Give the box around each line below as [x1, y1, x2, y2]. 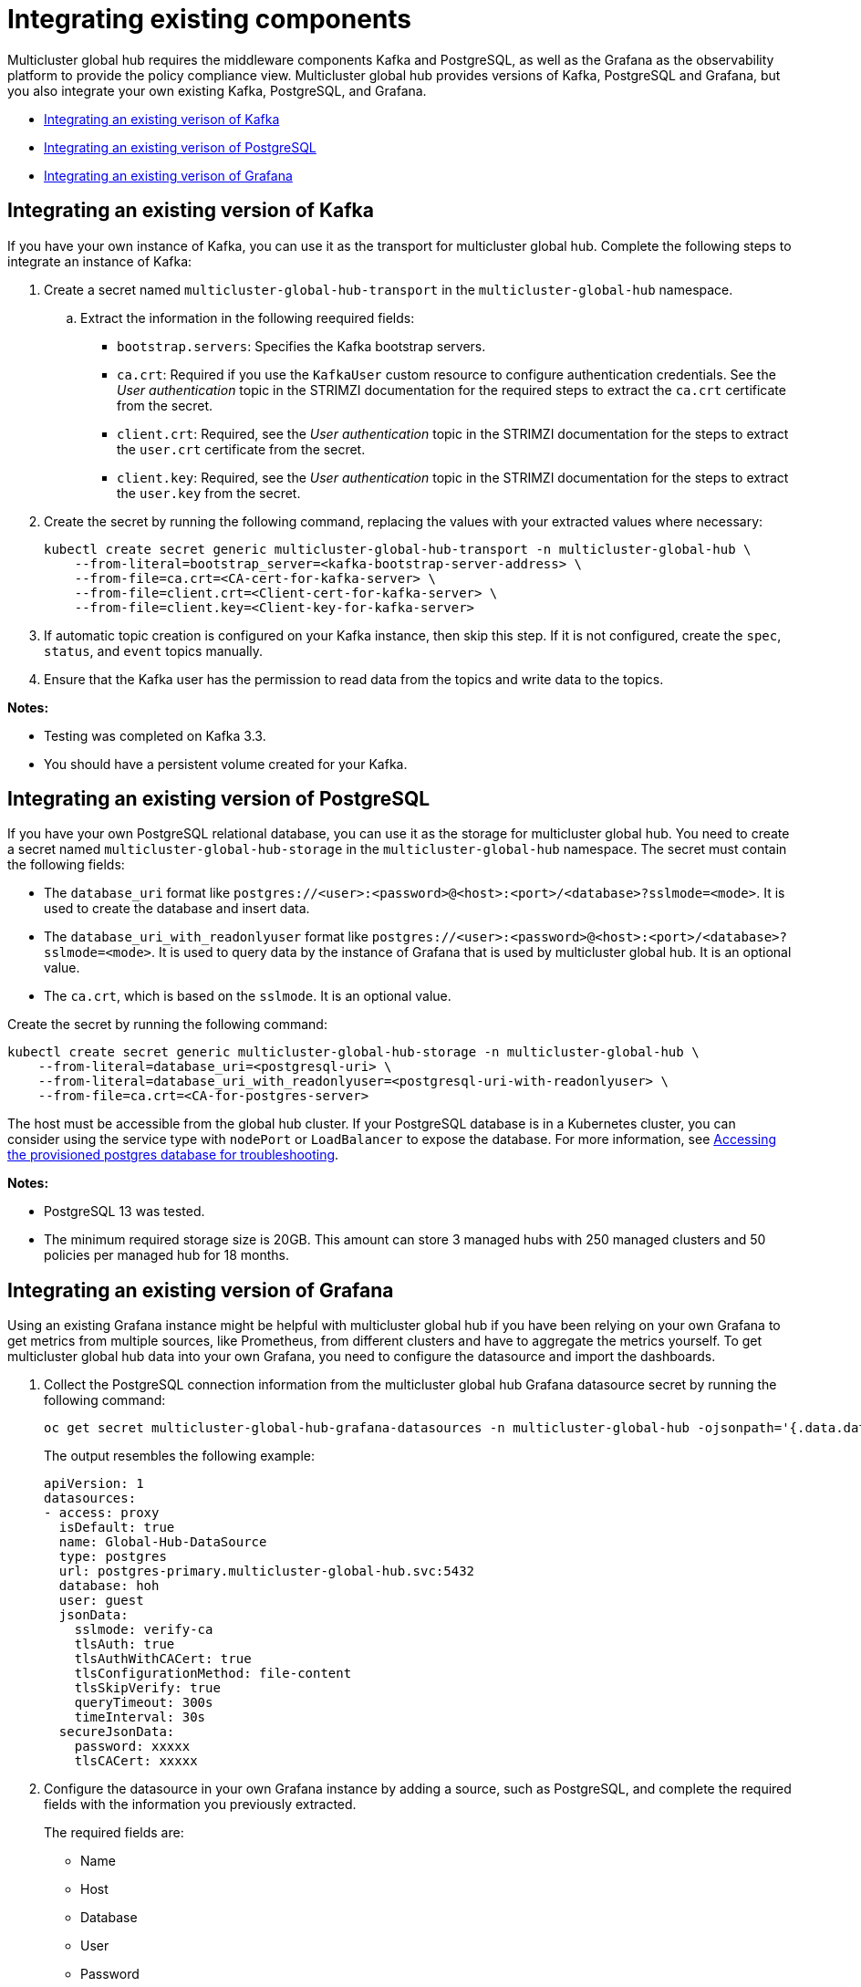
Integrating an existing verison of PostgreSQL [44, 139, 316, 155]
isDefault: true [58, 1520, 175, 1535]
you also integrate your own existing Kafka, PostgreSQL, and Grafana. [7, 82, 427, 99]
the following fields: [7, 857, 125, 873]
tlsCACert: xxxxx [74, 1753, 198, 1769]
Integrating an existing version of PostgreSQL [7, 787, 430, 811]
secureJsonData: [58, 1724, 175, 1740]
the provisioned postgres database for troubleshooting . [7, 1147, 339, 1163]
